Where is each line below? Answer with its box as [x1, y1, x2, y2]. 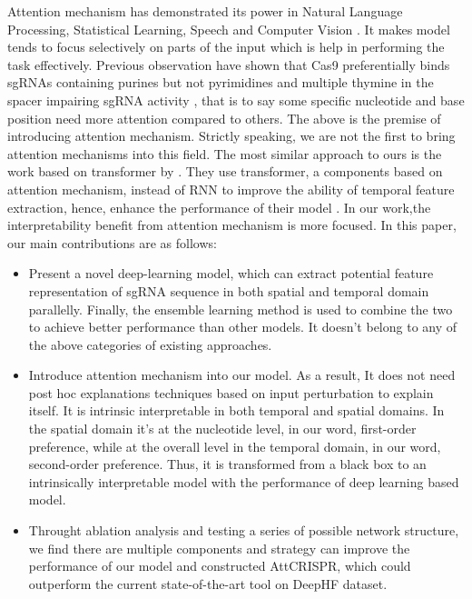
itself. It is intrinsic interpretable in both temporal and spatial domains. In [28, 401, 445, 420]
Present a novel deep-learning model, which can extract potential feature [28, 264, 434, 283]
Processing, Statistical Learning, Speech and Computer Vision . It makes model [7, 19, 450, 38]
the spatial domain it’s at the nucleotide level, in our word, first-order [28, 419, 417, 438]
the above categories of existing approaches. [28, 334, 272, 354]
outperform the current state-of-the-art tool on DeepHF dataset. [28, 574, 388, 593]
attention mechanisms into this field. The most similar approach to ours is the [7, 144, 442, 163]
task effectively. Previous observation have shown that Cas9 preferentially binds [7, 55, 450, 74]
